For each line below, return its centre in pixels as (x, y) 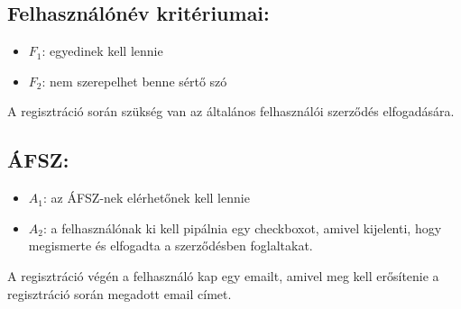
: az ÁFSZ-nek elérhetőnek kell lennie (146, 198)
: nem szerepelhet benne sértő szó (134, 81)
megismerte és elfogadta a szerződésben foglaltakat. (171, 245)
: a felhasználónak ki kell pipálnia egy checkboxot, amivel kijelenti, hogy (242, 227)
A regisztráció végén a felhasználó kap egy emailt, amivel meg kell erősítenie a (223, 275)
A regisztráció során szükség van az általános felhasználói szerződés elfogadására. (231, 111)
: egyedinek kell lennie (102, 51)
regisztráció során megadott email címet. (120, 293)
